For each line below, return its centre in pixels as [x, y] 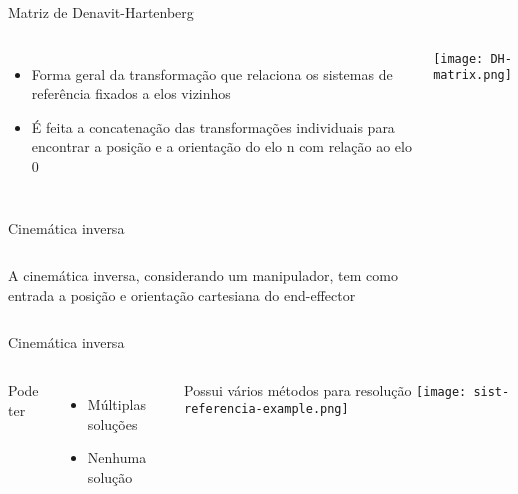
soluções [112, 423]
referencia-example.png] [266, 408]
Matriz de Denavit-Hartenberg [101, 12]
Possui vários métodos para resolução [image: [325, 389]
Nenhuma [117, 457]
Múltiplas [116, 403]
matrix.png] [472, 75]
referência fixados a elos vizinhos [131, 93]
